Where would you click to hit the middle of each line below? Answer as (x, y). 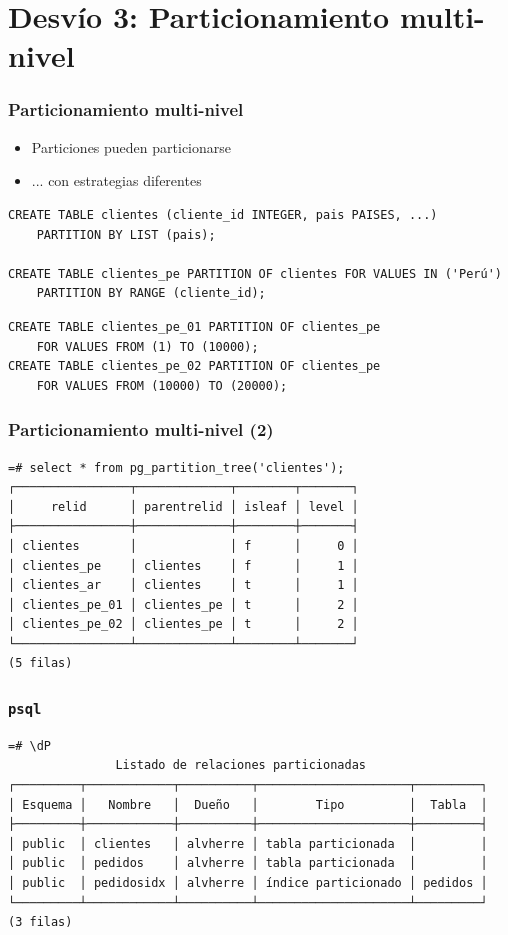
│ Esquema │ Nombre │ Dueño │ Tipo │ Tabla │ (248, 804)
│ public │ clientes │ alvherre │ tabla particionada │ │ (248, 843)
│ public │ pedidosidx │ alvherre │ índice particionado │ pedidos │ (248, 883)
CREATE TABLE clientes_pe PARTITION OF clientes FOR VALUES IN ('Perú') (255, 273)
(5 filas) (40, 663)
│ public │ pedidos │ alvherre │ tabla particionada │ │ (248, 863)
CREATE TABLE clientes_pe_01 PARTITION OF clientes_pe (194, 326)
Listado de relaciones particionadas (240, 765)
